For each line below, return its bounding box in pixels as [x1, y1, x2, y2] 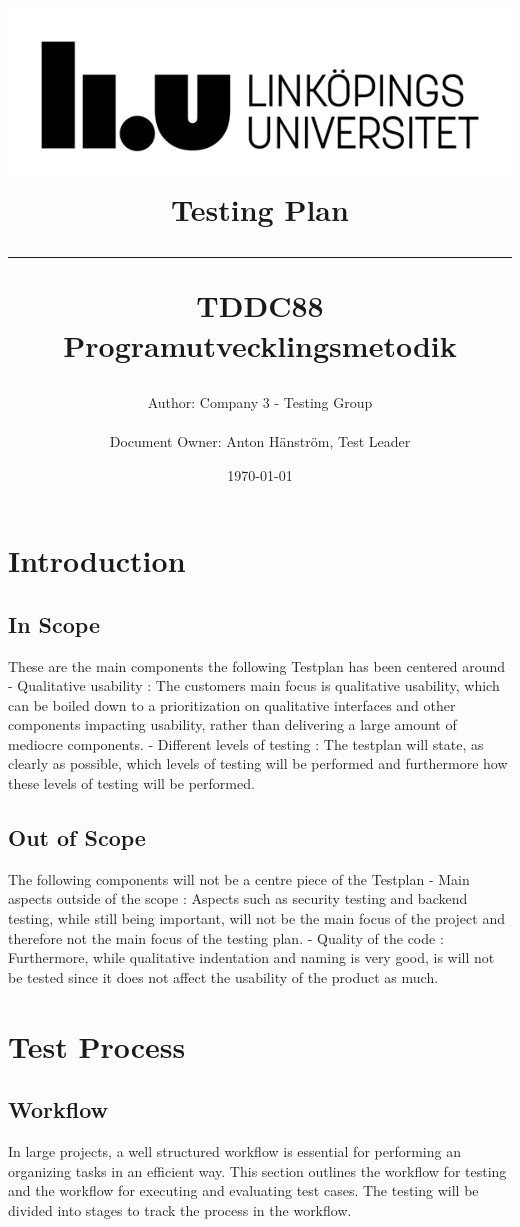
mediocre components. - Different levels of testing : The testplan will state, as [8, 733, 484, 754]
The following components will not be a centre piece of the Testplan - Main [8, 868, 470, 889]
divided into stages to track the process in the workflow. [8, 1199, 352, 1220]
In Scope [8, 608, 101, 639]
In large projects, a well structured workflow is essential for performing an [8, 1141, 461, 1162]
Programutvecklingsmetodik [63, 324, 457, 365]
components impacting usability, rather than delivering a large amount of [8, 714, 457, 735]
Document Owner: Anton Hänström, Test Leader [109, 430, 411, 451]
